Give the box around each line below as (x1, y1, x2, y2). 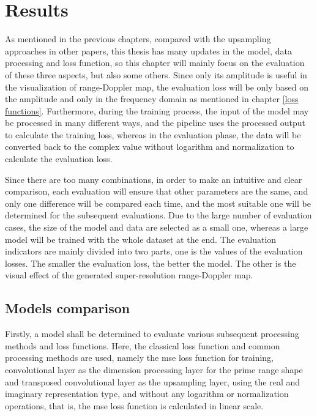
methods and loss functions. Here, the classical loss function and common (5, 339, 280, 352)
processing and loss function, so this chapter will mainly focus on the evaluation (5, 56, 305, 69)
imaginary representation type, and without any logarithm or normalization (5, 387, 289, 400)
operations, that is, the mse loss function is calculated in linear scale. (5, 399, 264, 412)
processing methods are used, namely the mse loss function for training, (5, 351, 274, 364)
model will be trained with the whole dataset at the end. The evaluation (5, 232, 277, 245)
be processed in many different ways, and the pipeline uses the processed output (5, 116, 306, 129)
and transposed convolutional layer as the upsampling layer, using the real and (5, 375, 300, 388)
